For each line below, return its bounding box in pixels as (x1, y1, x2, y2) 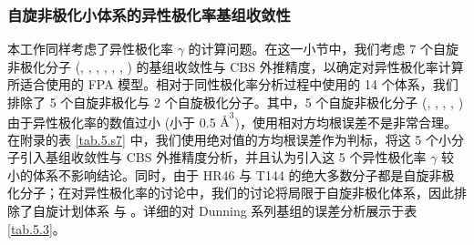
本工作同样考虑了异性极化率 (7, 39, 173, 58)
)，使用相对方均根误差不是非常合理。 (234, 112, 457, 131)
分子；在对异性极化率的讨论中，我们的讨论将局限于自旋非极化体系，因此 (19, 183, 454, 202)
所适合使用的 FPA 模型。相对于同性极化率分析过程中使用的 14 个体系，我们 (7, 75, 459, 94)
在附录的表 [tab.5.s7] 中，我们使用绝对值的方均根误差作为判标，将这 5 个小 (7, 129, 451, 148)
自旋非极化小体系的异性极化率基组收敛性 (7, 3, 291, 26)
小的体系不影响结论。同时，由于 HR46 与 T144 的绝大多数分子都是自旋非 (7, 165, 442, 184)
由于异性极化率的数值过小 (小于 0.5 (7, 112, 216, 131)
